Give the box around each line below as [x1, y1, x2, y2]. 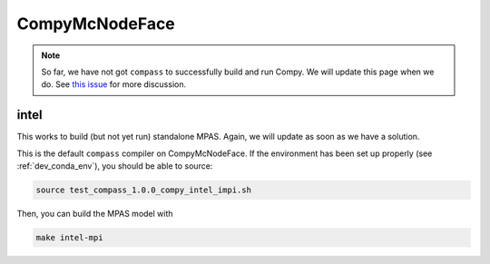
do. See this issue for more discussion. [41, 79, 186, 90]
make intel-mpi [35, 232, 103, 242]
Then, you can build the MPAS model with [16, 208, 173, 219]
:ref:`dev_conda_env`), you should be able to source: [16, 161, 213, 171]
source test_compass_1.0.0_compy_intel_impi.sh [35, 185, 251, 195]
